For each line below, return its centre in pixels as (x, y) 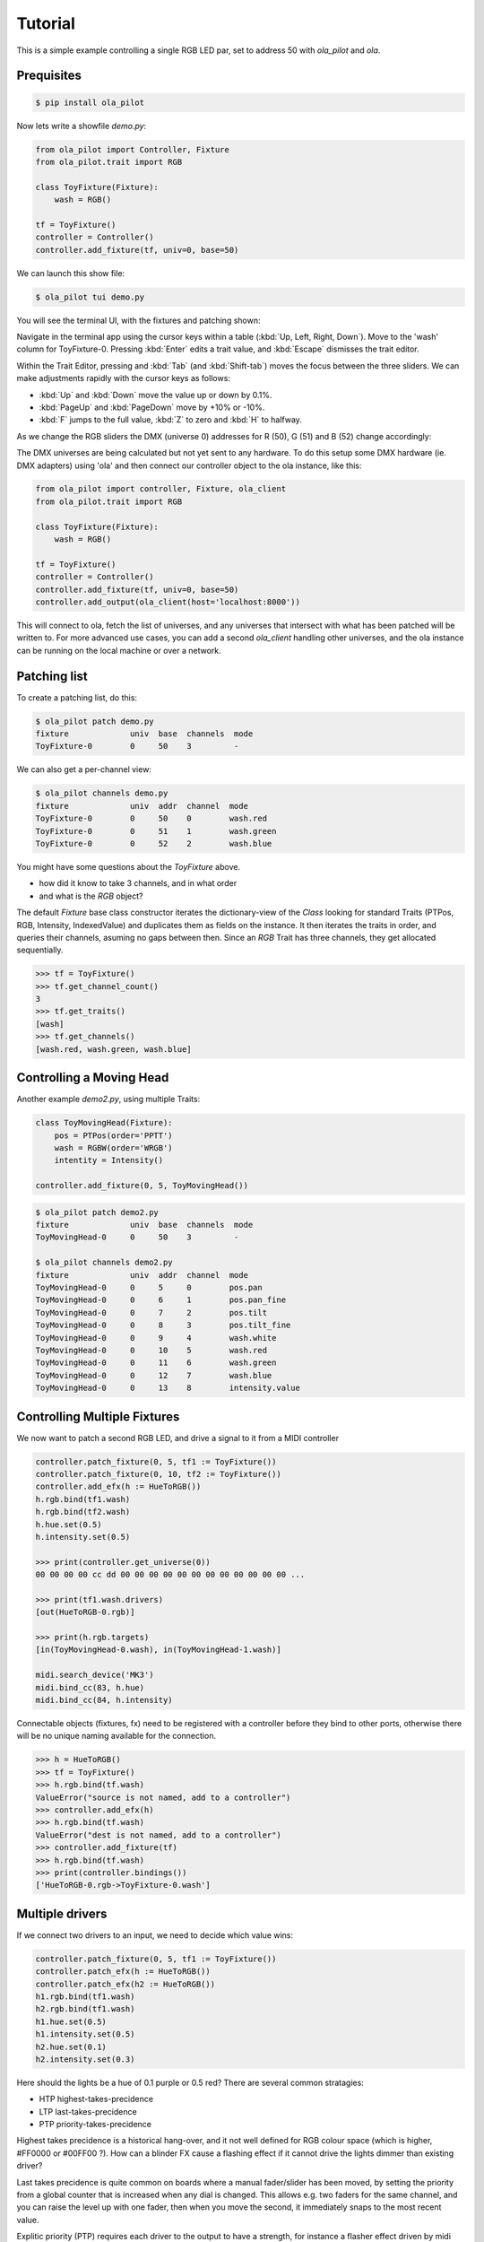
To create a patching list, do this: (77, 697)
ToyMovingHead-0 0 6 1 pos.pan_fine (161, 1300)
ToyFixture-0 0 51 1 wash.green (156, 831)
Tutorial (46, 23)
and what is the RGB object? (91, 896)
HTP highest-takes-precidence (96, 2099)
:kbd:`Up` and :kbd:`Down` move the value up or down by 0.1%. (156, 395)
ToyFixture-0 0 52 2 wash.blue (154, 843)
